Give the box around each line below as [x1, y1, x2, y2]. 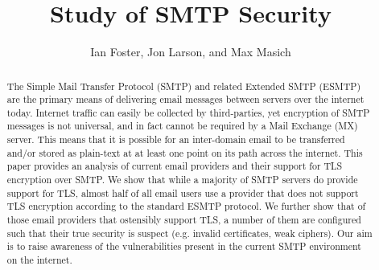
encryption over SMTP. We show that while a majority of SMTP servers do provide [6, 173, 358, 186]
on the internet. [6, 253, 72, 267]
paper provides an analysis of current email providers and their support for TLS [6, 159, 343, 173]
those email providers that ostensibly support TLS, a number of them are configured [6, 213, 361, 227]
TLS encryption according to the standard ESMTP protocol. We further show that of [6, 199, 366, 213]
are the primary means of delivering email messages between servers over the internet [6, 92, 365, 106]
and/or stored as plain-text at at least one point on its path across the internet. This [6, 145, 363, 159]
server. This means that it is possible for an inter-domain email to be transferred [6, 133, 345, 146]
